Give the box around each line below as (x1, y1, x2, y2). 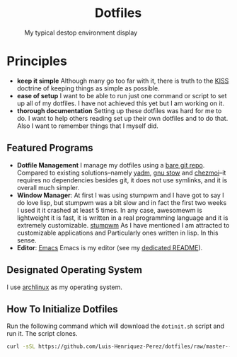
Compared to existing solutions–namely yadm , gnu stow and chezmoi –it (16, 168, 226, 177)
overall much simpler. (16, 183, 79, 192)
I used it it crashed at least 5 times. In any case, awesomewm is (16, 206, 202, 214)
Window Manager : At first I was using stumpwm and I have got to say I (16, 191, 224, 199)
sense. (16, 235, 37, 245)
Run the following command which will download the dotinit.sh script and (6, 322, 224, 330)
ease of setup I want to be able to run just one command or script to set (16, 91, 227, 100)
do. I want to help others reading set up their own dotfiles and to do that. (16, 114, 229, 122)
